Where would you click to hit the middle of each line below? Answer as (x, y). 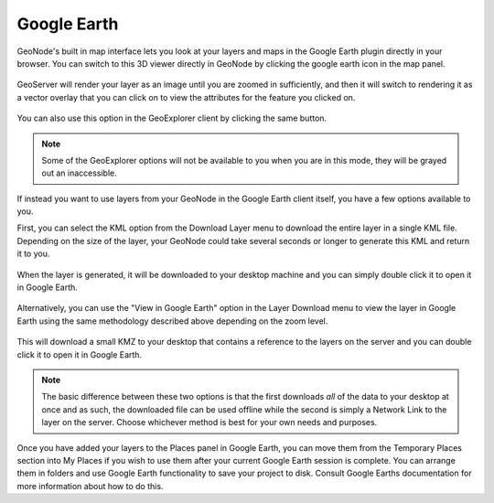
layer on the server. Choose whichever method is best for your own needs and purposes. (209, 423)
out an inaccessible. (80, 173)
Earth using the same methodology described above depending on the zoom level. (172, 321)
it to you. (33, 254)
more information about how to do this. (90, 486)
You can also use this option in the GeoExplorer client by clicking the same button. (172, 118)
